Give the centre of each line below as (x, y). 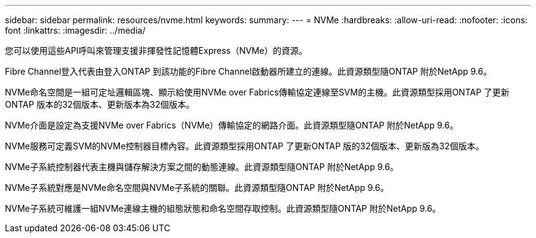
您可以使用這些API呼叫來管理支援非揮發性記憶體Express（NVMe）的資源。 (156, 50)
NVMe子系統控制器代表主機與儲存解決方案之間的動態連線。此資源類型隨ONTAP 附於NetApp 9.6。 (202, 167)
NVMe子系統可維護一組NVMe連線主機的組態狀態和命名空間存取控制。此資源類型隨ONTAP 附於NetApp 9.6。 (223, 208)
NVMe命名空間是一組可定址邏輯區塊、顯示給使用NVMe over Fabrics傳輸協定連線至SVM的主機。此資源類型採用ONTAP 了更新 (257, 92)
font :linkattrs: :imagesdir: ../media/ (75, 30)
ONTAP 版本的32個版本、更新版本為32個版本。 (100, 104)
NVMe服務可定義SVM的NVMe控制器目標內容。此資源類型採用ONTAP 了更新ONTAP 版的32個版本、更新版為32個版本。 (244, 146)
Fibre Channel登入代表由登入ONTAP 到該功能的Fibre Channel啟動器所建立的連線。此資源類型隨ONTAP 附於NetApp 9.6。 (248, 71)
